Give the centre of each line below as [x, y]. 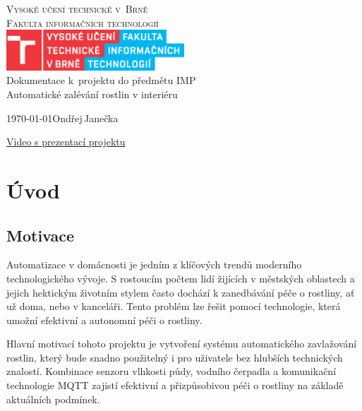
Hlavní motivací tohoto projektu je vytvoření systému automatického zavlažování [182, 344]
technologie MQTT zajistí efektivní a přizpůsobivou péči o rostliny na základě [175, 385]
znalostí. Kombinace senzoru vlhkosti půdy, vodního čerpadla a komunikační [171, 371]
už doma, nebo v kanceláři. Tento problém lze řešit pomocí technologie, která [174, 306]
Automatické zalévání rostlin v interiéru [92, 94]
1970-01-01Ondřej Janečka [62, 118]
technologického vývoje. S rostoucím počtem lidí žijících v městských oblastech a [181, 278]
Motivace [41, 235]
